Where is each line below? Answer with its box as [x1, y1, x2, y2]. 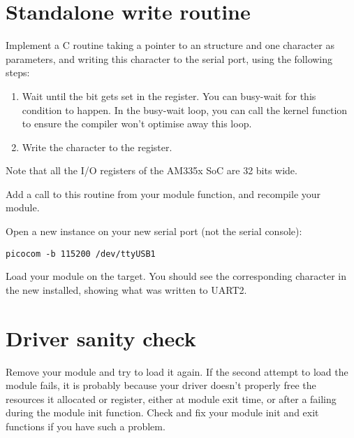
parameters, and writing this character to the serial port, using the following [6, 51, 333, 66]
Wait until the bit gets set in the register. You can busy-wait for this [22, 88, 316, 103]
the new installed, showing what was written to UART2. [6, 282, 247, 297]
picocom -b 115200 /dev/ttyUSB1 [6, 248, 156, 259]
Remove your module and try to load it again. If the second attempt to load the [6, 364, 348, 379]
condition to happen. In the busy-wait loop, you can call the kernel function [22, 102, 348, 117]
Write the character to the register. [22, 139, 172, 154]
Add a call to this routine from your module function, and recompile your [6, 186, 321, 201]
